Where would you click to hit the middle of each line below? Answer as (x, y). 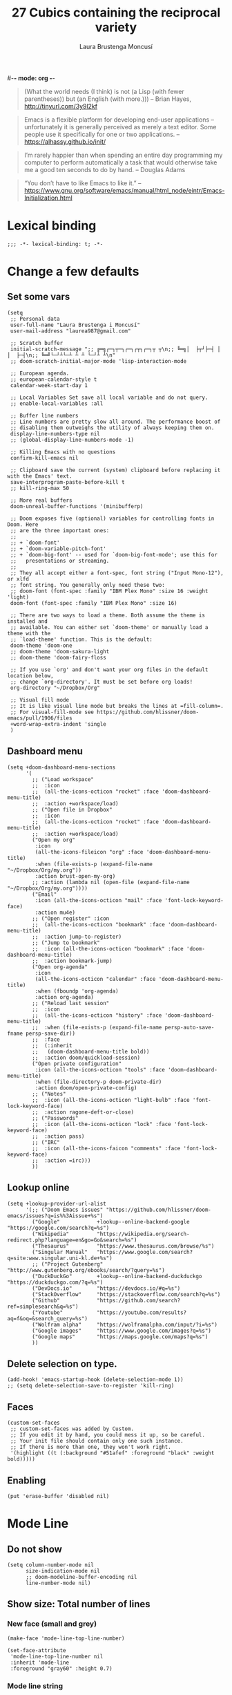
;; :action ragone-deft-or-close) (83, 1112)
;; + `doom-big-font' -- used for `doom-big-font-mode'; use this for (114, 554)
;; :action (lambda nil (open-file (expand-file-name (111, 882)
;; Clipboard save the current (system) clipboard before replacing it (115, 470)
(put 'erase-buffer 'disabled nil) (58, 1496)
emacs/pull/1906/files (40, 718)
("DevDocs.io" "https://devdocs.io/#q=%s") (106, 1288)
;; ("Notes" (49, 1094)
